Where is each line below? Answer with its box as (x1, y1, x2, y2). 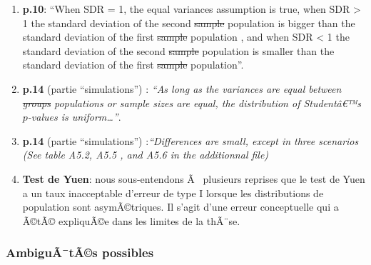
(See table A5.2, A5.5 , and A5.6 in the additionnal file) (22, 147, 269, 162)
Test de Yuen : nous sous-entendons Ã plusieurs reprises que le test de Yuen (22, 171, 365, 186)
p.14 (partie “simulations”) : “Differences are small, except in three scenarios (22, 133, 359, 148)
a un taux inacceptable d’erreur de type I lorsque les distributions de (22, 185, 324, 200)
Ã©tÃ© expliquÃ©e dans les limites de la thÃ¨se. (22, 213, 240, 228)
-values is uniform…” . (27, 109, 121, 124)
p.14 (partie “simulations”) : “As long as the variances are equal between (22, 81, 342, 96)
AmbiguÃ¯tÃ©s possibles (6, 244, 154, 261)
